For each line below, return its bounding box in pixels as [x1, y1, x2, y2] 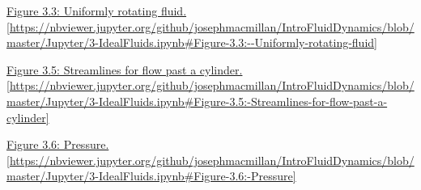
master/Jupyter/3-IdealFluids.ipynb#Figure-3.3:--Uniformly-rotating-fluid [6, 34, 375, 51]
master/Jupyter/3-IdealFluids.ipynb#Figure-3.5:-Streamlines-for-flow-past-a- [6, 92, 388, 109]
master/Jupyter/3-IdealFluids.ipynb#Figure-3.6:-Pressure [6, 167, 293, 184]
